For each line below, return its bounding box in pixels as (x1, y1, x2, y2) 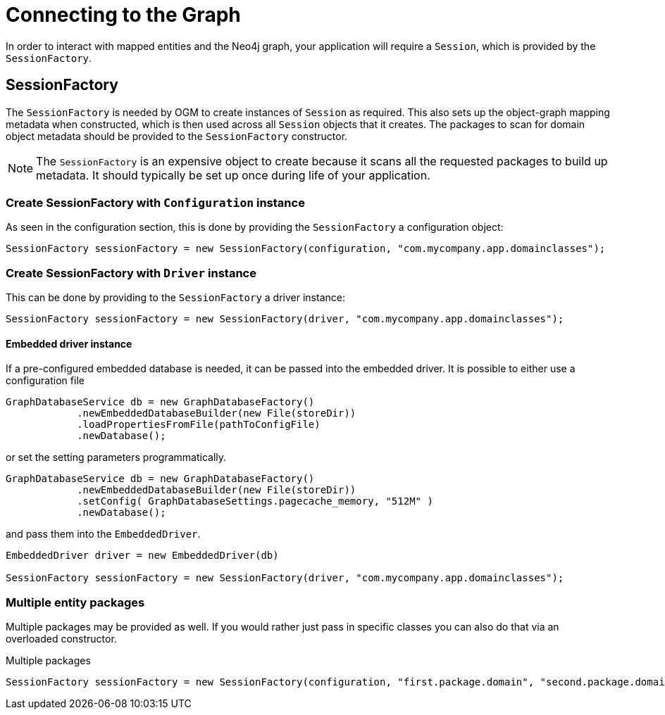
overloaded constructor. (6, 633, 117, 645)
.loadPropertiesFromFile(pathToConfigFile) (77, 419, 321, 431)
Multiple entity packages (6, 595, 145, 609)
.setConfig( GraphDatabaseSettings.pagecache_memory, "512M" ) (77, 495, 433, 507)
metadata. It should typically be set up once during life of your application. (36, 167, 430, 182)
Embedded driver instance (6, 337, 132, 350)
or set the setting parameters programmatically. (6, 451, 227, 464)
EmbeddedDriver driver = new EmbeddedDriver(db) (6, 550, 279, 562)
